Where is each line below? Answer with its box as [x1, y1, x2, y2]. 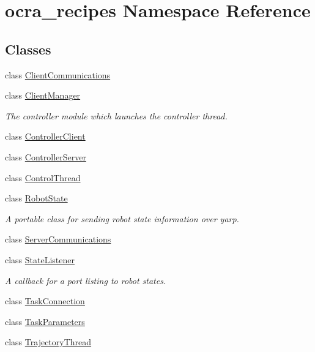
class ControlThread [5, 171, 81, 184]
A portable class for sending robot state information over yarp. [5, 212, 239, 225]
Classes [5, 39, 51, 58]
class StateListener [5, 253, 75, 266]
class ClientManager [5, 89, 81, 102]
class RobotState [5, 192, 68, 204]
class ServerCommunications [5, 233, 111, 245]
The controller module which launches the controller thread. [5, 109, 228, 122]
